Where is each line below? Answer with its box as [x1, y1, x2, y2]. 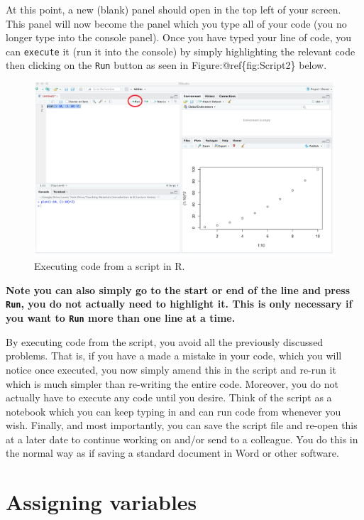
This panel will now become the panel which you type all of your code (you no [6, 16, 347, 31]
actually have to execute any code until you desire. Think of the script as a [6, 390, 332, 405]
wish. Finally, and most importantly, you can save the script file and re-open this [6, 418, 358, 433]
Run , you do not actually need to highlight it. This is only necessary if [6, 296, 353, 311]
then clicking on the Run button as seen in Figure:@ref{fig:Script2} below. [6, 58, 327, 72]
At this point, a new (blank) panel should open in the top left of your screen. [6, 2, 341, 16]
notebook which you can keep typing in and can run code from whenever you [6, 403, 341, 418]
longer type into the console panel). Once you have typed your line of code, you [6, 30, 352, 45]
